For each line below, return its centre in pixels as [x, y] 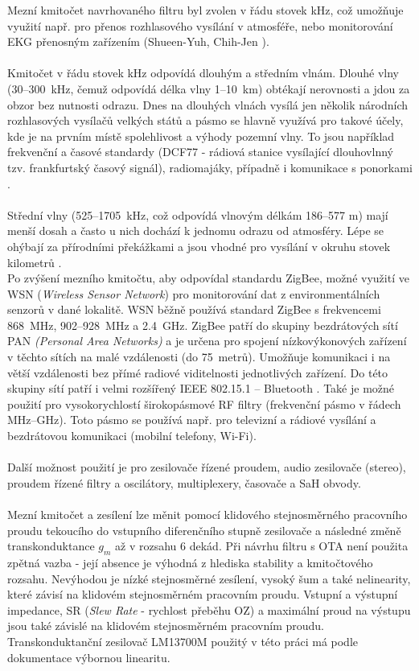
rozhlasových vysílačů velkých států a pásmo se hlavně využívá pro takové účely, [205, 120]
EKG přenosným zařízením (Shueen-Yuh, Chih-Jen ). [138, 41]
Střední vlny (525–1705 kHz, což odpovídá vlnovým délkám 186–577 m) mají [198, 214]
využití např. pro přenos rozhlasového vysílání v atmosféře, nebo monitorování [200, 25]
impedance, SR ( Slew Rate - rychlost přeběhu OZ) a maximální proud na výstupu [209, 609]
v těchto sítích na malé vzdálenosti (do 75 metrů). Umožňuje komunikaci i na [199, 357]
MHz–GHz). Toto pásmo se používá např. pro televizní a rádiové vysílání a [192, 420]
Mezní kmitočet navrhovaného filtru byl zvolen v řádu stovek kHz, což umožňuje [205, 10]
